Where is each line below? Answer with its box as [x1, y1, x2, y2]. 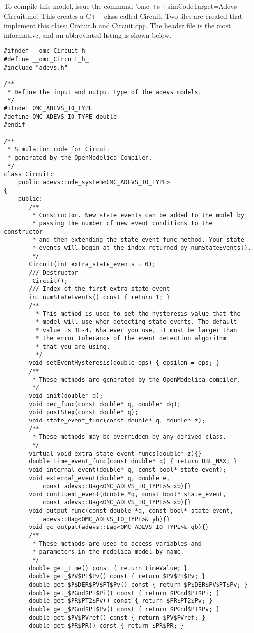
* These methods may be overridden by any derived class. [32, 433, 227, 441]
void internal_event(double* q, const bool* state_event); [29, 466, 227, 473]
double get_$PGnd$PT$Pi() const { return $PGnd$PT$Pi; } [29, 589, 219, 597]
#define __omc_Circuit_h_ [4, 56, 89, 63]
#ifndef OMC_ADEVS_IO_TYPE [4, 105, 92, 112]
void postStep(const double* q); [29, 409, 139, 416]
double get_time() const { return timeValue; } [29, 564, 188, 572]
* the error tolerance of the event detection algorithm [36, 335, 227, 342]
